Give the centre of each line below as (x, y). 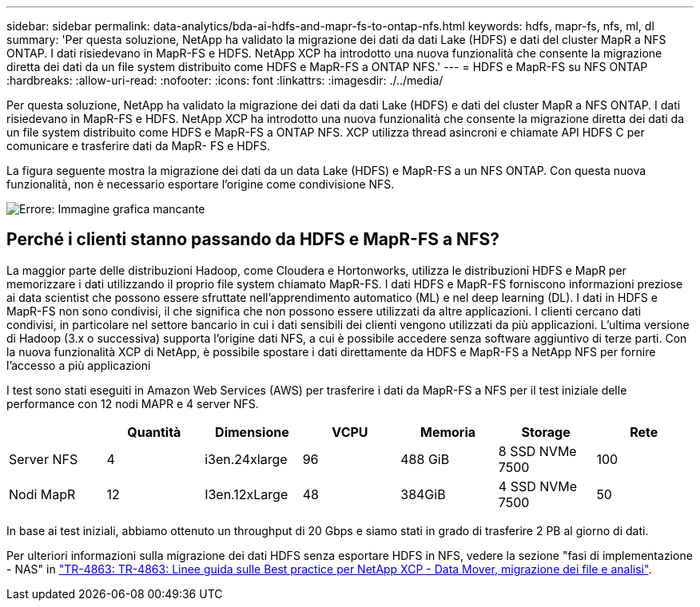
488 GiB (425, 459)
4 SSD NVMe (538, 486)
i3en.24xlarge (246, 459)
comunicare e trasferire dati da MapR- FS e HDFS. (139, 146)
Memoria (448, 432)
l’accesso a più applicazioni (79, 365)
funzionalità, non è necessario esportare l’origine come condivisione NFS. (201, 184)
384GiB (423, 494)
